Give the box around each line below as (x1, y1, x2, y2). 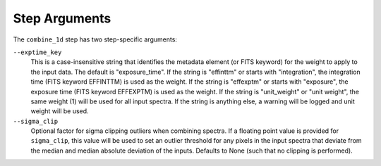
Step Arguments (13, 11, 111, 26)
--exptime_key (13, 48, 62, 56)
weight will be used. (30, 107, 89, 115)
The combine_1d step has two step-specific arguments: (13, 35, 178, 44)
